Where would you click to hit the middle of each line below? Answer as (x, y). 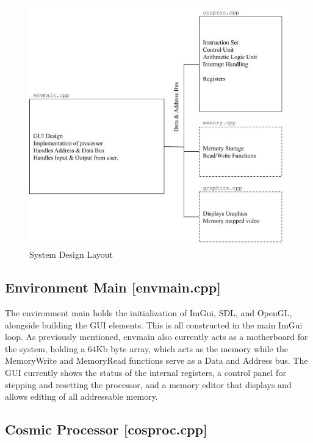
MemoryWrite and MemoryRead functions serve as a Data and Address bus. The (156, 360)
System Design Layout (71, 254)
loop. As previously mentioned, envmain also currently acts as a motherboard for (156, 337)
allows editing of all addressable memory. (81, 396)
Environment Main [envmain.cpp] (113, 287)
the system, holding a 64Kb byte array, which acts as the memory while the (146, 348)
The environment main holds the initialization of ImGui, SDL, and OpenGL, (149, 313)
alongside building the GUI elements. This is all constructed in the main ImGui (154, 324)
